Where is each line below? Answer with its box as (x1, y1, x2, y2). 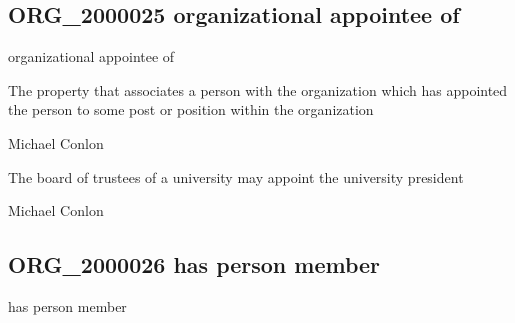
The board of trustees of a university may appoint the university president (8, 166, 464, 187)
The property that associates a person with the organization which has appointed (8, 79, 508, 100)
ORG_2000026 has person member (8, 249, 381, 280)
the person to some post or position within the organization (8, 99, 374, 120)
